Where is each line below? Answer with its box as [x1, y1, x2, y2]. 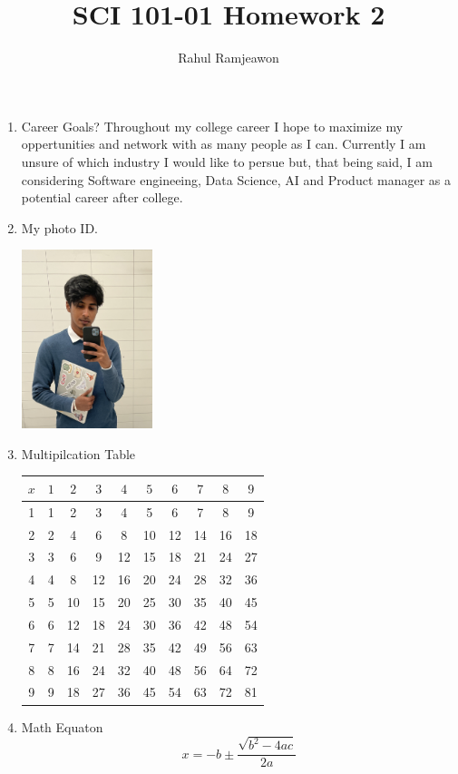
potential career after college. [21, 188, 183, 207]
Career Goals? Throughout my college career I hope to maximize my [21, 116, 404, 135]
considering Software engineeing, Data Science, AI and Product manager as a [21, 170, 451, 189]
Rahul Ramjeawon [178, 48, 279, 67]
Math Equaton [21, 717, 103, 736]
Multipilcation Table [21, 444, 136, 463]
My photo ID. [21, 218, 99, 237]
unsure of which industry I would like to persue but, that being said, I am [21, 152, 433, 171]
